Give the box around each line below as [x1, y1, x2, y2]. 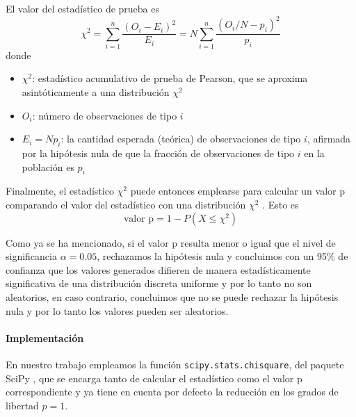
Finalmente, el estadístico [6, 183, 114, 198]
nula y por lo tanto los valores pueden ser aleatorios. [6, 303, 229, 318]
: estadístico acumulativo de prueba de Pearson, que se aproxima [32, 71, 308, 85]
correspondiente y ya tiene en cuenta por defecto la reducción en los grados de [6, 384, 339, 399]
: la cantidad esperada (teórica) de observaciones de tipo [60, 131, 301, 146]
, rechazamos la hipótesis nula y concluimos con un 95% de [97, 249, 348, 263]
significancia [6, 249, 57, 263]
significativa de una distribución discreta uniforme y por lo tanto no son [6, 276, 312, 291]
